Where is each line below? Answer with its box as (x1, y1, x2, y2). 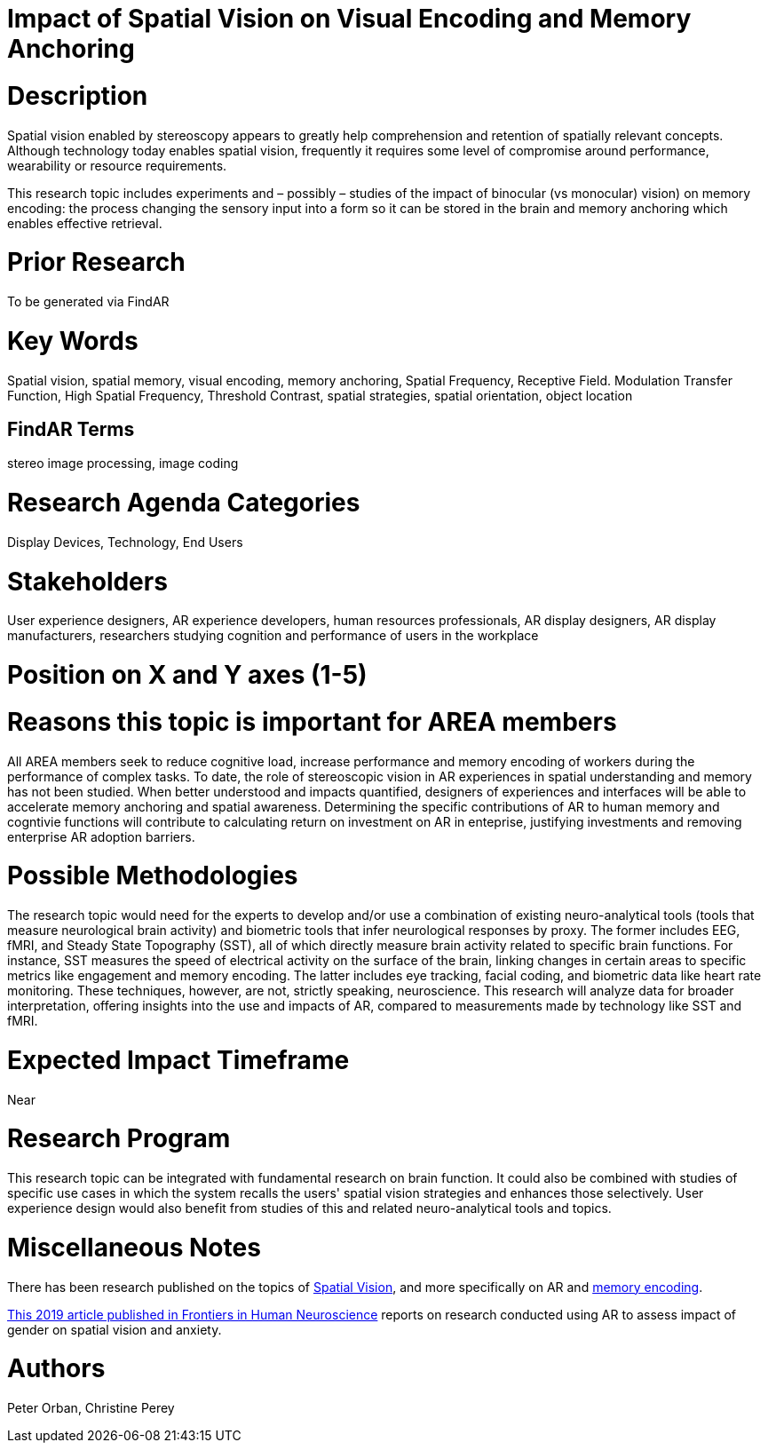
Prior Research (7, 247, 186, 278)
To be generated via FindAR (7, 294, 170, 309)
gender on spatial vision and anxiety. (7, 1321, 222, 1337)
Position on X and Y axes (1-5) (7, 660, 368, 691)
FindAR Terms (7, 417, 135, 440)
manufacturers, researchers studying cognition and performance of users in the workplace (7, 628, 539, 644)
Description (7, 80, 148, 111)
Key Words (7, 325, 139, 356)
